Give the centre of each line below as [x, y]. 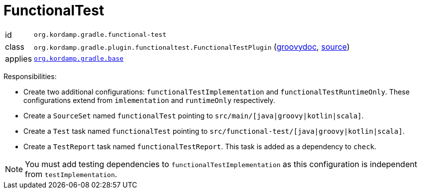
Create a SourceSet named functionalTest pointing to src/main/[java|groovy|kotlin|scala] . [194, 115]
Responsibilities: [30, 76]
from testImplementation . [71, 174]
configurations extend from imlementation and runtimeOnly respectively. [149, 100]
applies [19, 58]
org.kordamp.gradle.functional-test [100, 35]
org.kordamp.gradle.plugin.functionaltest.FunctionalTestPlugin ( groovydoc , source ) [192, 47]
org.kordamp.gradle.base [79, 59]
